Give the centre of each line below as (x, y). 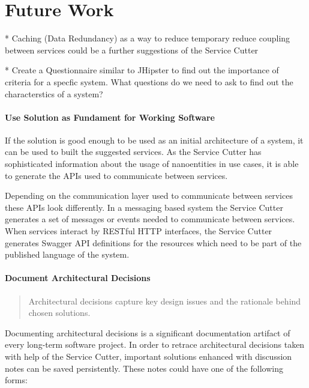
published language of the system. (67, 254)
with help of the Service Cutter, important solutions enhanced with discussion (148, 356)
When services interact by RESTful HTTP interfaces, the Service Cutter (139, 231)
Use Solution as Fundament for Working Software (110, 117)
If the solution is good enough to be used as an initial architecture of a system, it (154, 140)
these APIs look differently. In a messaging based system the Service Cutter (144, 207)
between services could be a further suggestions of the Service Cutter (132, 50)
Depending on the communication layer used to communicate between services (149, 196)
